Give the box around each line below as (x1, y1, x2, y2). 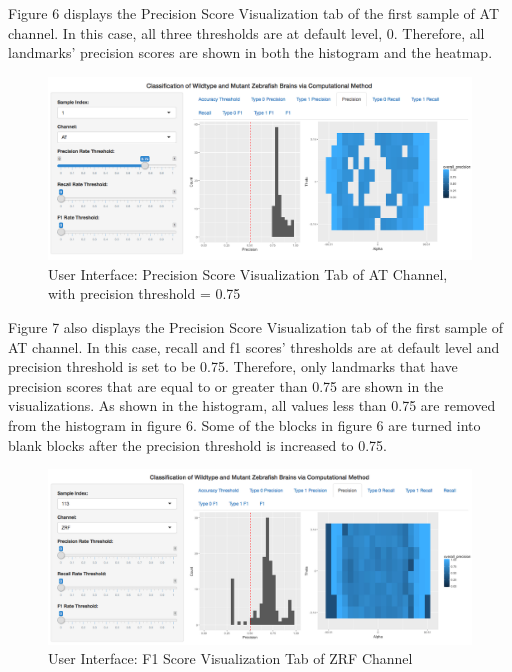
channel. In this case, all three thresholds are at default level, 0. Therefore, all (8, 22, 485, 43)
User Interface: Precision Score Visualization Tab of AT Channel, (48, 263, 448, 284)
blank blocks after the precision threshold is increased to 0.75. (8, 434, 387, 455)
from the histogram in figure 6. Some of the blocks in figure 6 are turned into (8, 414, 481, 435)
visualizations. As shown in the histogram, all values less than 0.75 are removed (8, 395, 496, 416)
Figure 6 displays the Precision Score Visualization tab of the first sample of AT (8, 3, 500, 23)
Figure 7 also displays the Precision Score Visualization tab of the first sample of (8, 316, 503, 337)
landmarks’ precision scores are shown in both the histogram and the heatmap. (8, 42, 493, 63)
